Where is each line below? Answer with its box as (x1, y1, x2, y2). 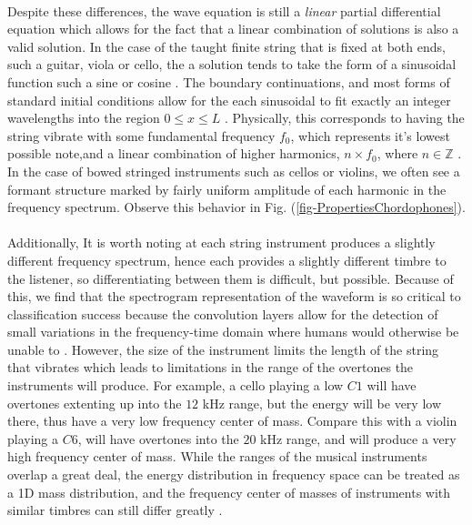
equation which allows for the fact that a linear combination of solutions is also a (7, 19, 459, 38)
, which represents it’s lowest (290, 126, 450, 145)
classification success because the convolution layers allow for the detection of (7, 304, 438, 323)
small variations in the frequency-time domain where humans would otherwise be (7, 322, 459, 341)
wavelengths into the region (7, 108, 160, 127)
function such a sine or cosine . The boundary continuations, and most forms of (7, 72, 450, 91)
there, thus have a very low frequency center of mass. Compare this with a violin (7, 411, 457, 430)
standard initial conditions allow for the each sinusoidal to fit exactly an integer (7, 90, 451, 109)
